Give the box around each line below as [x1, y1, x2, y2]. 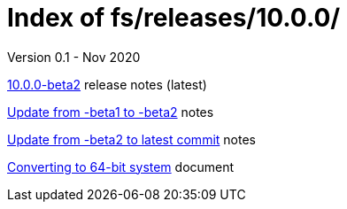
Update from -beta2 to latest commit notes [7, 131, 256, 147]
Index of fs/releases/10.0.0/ [7, 3, 341, 33]
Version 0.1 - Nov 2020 [7, 49, 141, 65]
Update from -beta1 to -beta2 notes [7, 104, 214, 120]
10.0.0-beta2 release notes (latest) [7, 76, 207, 92]
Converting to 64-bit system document [7, 159, 235, 174]
